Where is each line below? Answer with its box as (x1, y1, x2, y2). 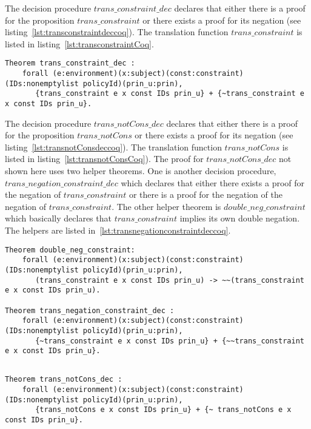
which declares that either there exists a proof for (121, 176, 305, 189)
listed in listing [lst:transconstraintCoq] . (5, 37, 154, 50)
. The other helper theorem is (112, 200, 221, 212)
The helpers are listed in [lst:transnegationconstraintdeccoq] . (5, 224, 231, 236)
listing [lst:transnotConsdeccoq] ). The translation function (5, 140, 222, 153)
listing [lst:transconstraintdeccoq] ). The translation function (5, 25, 229, 38)
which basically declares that (5, 212, 112, 225)
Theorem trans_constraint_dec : (5, 59, 135, 68)
